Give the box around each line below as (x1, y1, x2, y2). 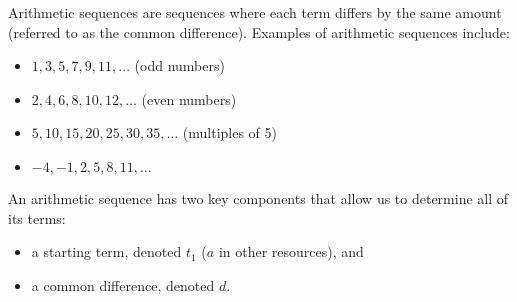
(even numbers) (141, 88, 237, 109)
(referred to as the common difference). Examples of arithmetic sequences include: (8, 21, 510, 42)
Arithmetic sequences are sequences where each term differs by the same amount (8, 2, 502, 22)
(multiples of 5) (182, 122, 278, 143)
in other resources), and (218, 241, 364, 262)
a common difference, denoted (31, 274, 215, 295)
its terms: (8, 207, 66, 228)
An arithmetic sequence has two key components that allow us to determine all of (8, 187, 509, 208)
